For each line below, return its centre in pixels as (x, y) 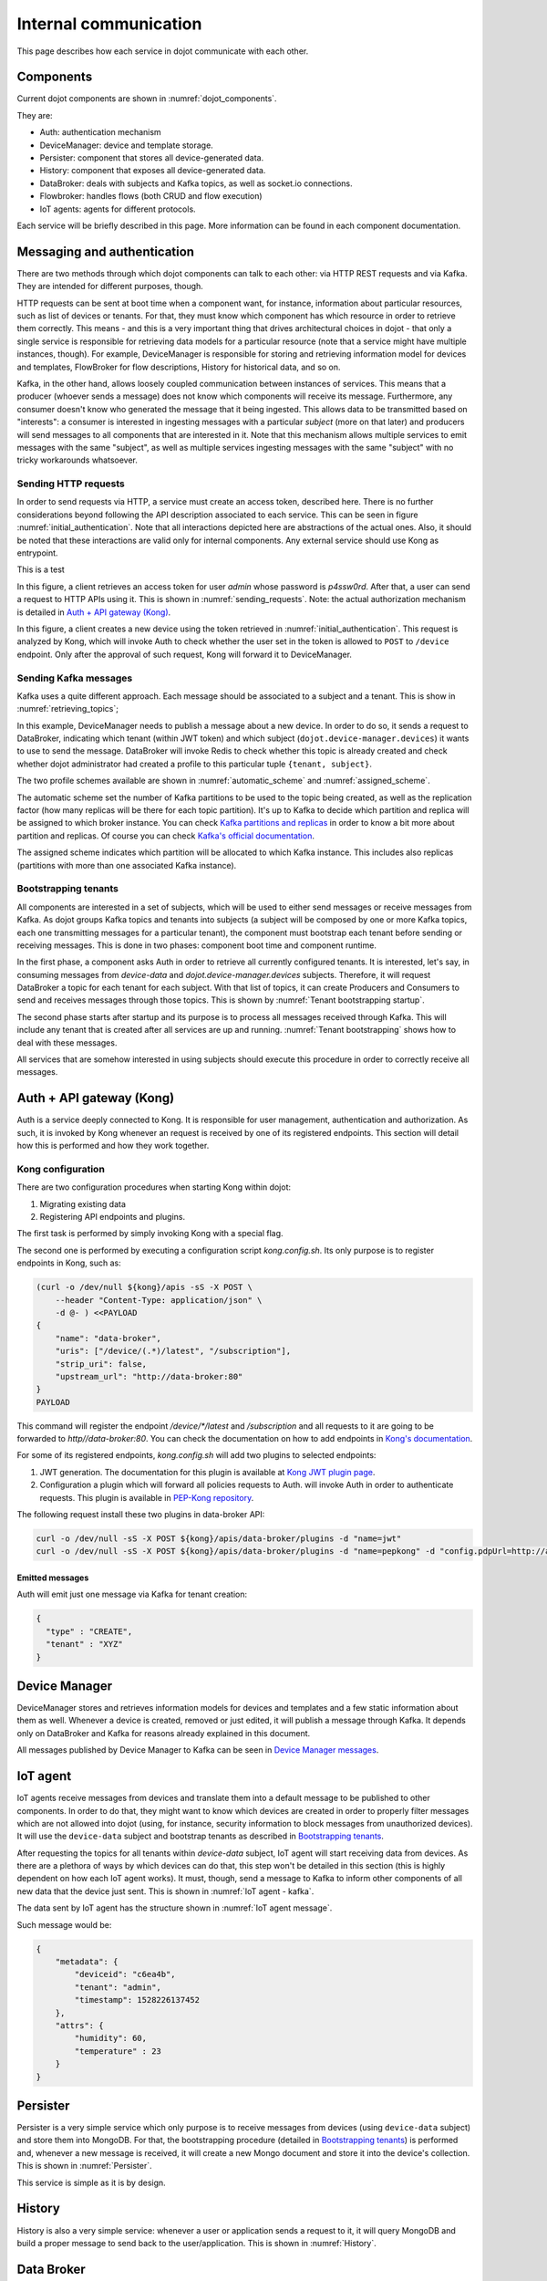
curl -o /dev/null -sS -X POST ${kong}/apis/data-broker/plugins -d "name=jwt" (219, 1539)
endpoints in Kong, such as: (69, 1263)
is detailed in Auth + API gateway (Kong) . (94, 612)
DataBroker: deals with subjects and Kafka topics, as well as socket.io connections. (196, 183)
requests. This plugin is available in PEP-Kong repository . (147, 1497)
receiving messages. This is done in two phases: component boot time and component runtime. (197, 945)
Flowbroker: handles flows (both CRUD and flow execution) (151, 196)
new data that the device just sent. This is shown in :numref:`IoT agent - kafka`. (165, 1891)
